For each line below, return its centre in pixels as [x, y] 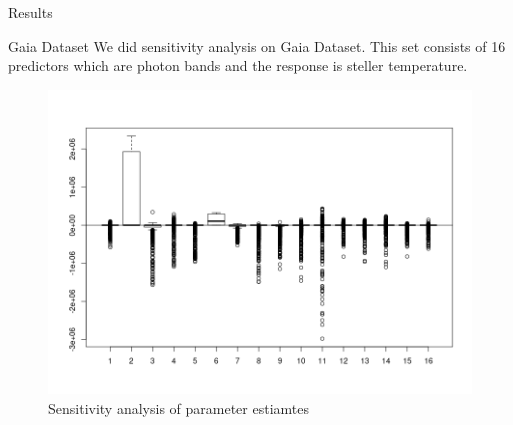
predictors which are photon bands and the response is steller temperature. [238, 65]
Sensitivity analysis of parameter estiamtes [179, 407]
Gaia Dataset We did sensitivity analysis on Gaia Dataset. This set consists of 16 [257, 45]
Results [30, 12]
